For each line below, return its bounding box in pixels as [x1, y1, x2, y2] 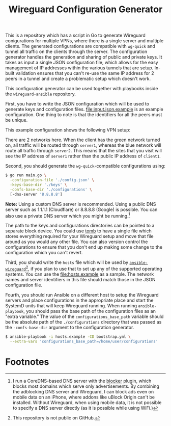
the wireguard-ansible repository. [5, 91, 76, 97]
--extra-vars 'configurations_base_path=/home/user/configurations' [10, 339, 158, 344]
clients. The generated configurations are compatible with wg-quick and [5, 43, 155, 49]
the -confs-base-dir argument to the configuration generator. [5, 324, 134, 330]
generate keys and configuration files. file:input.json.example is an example [5, 106, 164, 113]
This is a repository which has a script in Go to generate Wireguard [5, 32, 146, 39]
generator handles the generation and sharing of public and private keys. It [5, 54, 162, 60]
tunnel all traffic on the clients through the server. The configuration [5, 48, 148, 55]
